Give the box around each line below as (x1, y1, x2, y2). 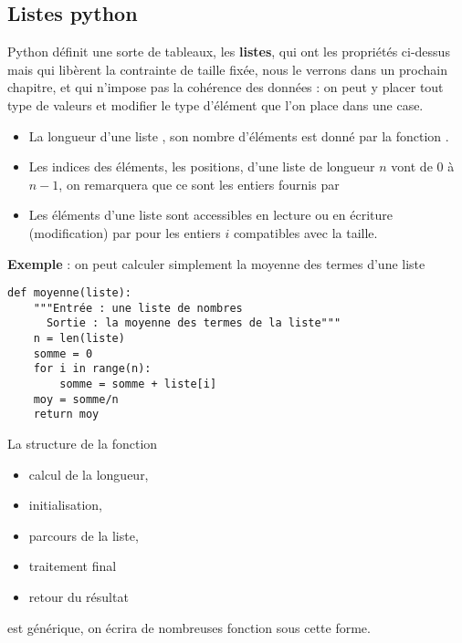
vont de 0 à (391, 157, 455, 176)
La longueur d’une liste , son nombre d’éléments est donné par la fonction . (28, 126, 449, 145)
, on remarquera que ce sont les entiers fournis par (58, 174, 340, 193)
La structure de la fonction (7, 434, 158, 453)
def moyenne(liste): (7, 286, 132, 300)
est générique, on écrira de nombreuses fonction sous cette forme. (7, 617, 371, 637)
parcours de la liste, (28, 525, 139, 544)
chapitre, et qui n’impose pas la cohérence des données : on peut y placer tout (7, 78, 444, 97)
